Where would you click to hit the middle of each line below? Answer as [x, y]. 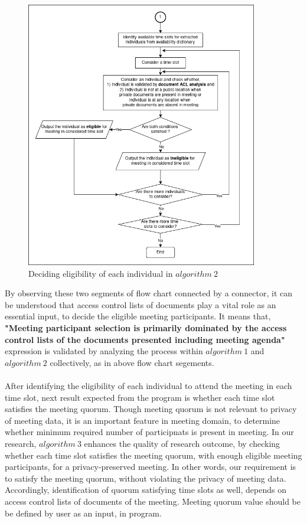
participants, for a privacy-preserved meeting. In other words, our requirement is [151, 467]
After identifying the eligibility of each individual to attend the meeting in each [148, 386]
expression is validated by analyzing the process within [104, 351]
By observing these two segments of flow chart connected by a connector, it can [149, 293]
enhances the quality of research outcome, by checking [182, 444]
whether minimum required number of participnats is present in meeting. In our [149, 432]
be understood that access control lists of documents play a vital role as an [141, 304]
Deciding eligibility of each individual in [101, 273]
